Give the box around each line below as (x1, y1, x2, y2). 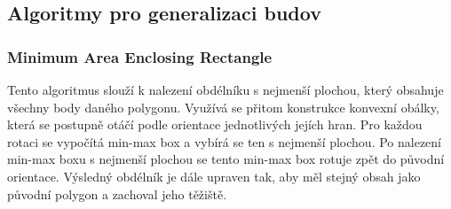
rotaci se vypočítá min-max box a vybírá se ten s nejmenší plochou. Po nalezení (7, 132, 442, 151)
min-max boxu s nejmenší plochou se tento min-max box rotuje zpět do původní (7, 150, 445, 168)
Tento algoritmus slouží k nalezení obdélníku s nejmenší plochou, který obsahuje (7, 81, 444, 98)
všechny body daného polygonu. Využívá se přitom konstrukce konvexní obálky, (7, 97, 439, 116)
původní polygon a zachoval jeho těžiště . (7, 184, 227, 203)
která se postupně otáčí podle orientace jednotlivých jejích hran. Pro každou (7, 115, 423, 134)
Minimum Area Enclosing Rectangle (7, 45, 273, 67)
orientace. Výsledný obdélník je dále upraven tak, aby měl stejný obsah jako (7, 166, 421, 185)
